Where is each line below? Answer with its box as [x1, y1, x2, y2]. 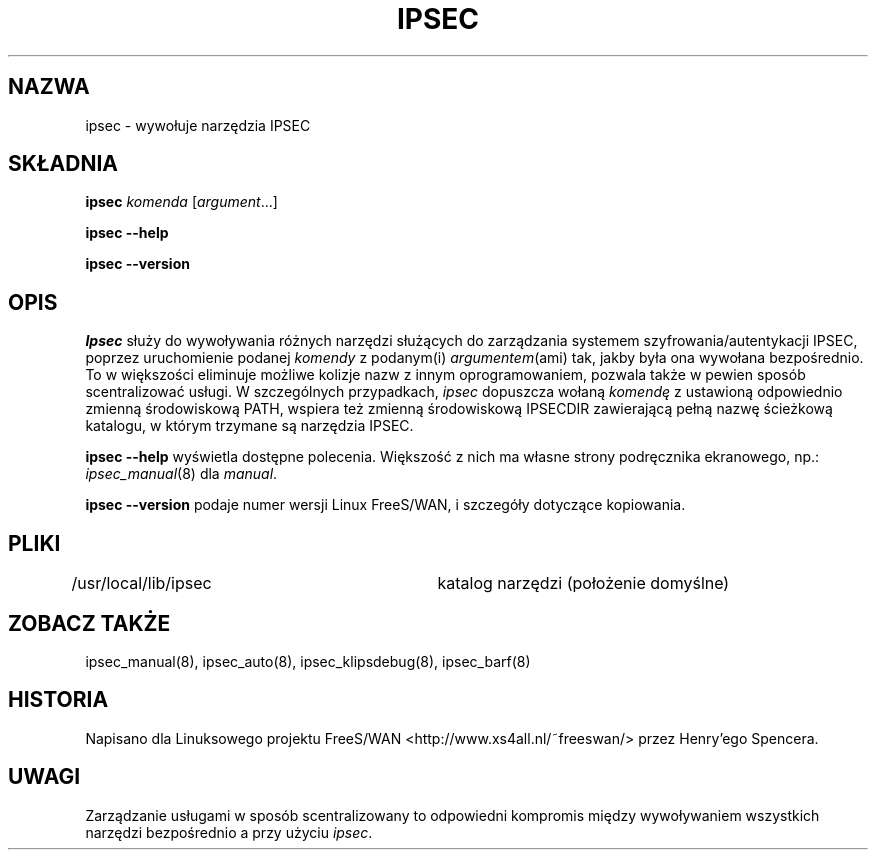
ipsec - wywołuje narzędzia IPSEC [85, 116, 311, 134]
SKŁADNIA [8, 151, 118, 177]
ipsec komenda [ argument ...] [85, 193, 278, 211]
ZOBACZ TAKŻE [8, 610, 171, 636]
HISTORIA [8, 687, 109, 713]
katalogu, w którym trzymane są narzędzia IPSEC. [85, 417, 414, 435]
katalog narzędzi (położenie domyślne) [437, 573, 730, 594]
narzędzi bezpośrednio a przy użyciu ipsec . [85, 823, 373, 841]
